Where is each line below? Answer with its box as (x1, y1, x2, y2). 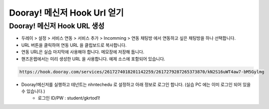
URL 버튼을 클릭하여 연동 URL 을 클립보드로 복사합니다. (21, 42, 127, 48)
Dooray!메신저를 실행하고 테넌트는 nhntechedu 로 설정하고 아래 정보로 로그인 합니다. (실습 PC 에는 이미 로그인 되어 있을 (21, 81, 251, 87)
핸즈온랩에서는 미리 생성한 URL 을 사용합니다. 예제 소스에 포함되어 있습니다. (21, 56, 166, 62)
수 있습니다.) (21, 88, 45, 94)
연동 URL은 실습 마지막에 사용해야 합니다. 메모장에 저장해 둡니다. (21, 49, 144, 55)
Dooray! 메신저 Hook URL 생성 (9, 22, 105, 30)
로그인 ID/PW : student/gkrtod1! (38, 95, 100, 101)
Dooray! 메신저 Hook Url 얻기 (9, 7, 124, 18)
